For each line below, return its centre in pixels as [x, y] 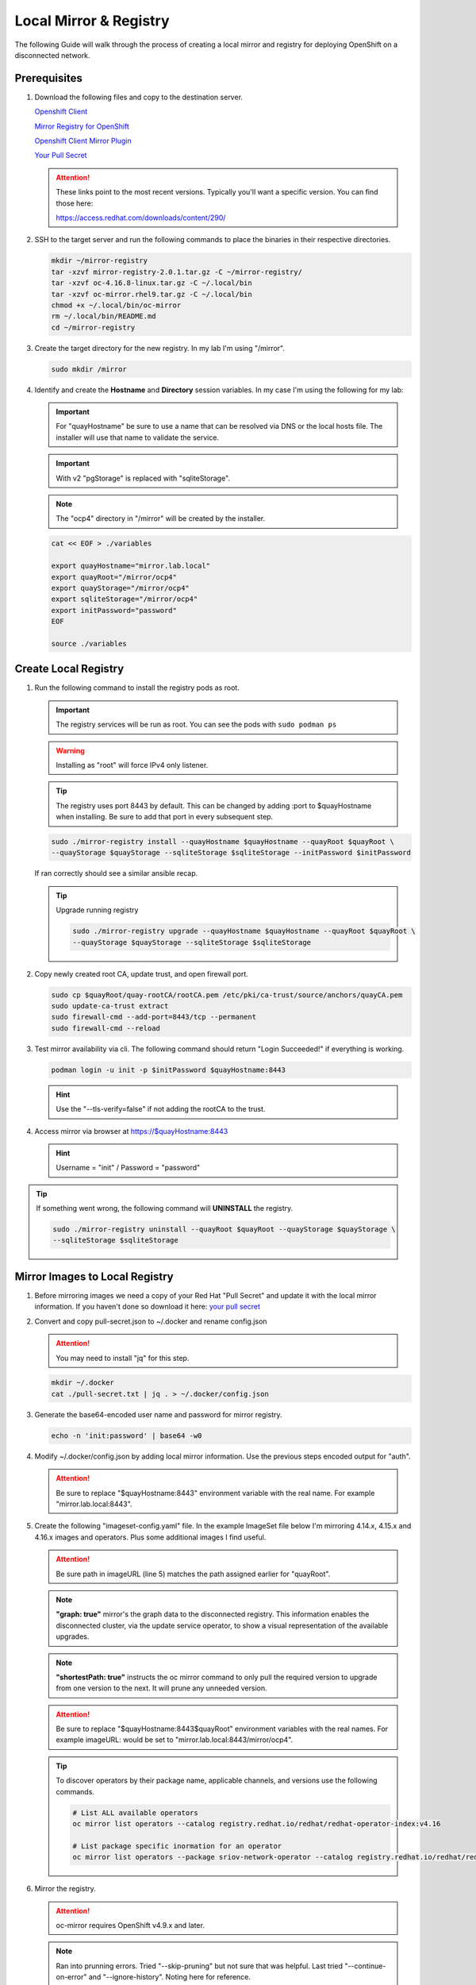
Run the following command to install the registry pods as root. [137, 688]
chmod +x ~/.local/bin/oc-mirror [116, 305]
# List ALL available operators [135, 1813]
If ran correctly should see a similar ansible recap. [116, 873]
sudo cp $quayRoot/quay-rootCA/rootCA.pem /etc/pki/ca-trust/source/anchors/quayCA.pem [227, 995]
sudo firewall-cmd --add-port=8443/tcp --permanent [154, 1017]
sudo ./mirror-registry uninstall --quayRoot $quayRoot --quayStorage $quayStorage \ [224, 1230]
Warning [70, 750]
